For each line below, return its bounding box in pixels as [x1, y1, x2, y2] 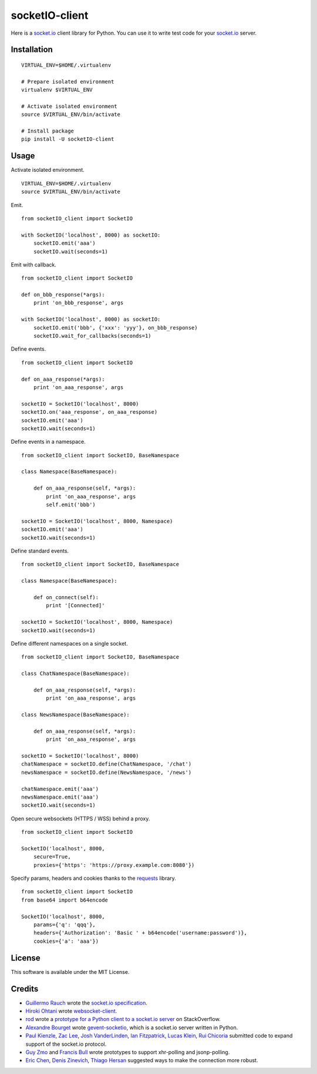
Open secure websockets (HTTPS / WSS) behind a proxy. [11, 815, 150, 822]
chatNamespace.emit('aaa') [21, 786, 99, 792]
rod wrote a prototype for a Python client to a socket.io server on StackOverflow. [25, 1016, 221, 1023]
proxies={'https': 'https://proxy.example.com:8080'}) [33, 862, 195, 868]
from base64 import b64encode [21, 896, 109, 903]
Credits [11, 983, 39, 994]
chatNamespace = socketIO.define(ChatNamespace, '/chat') [21, 761, 192, 767]
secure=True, [33, 853, 71, 860]
